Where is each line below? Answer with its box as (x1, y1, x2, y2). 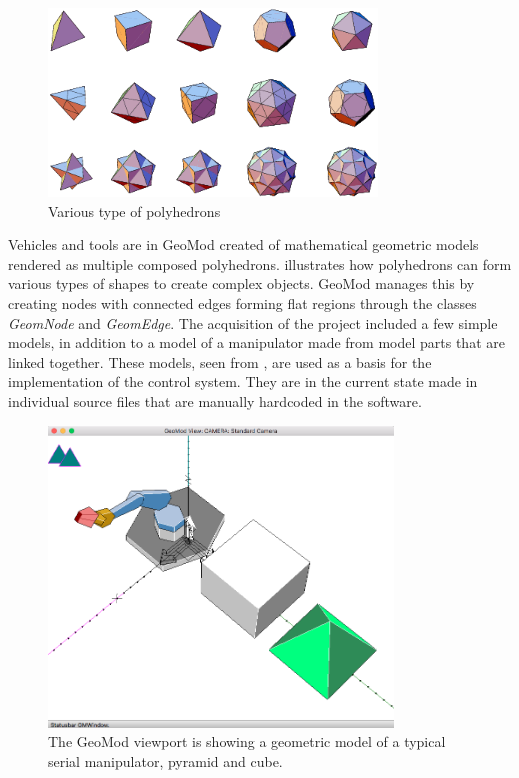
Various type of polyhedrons (48, 200, 221, 221)
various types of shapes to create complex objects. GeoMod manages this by (8, 273, 475, 294)
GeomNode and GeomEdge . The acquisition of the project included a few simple (8, 312, 498, 333)
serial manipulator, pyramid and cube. (48, 751, 283, 772)
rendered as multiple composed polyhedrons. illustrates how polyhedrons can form (8, 253, 512, 274)
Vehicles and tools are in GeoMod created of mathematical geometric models (8, 234, 479, 255)
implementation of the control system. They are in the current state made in (8, 371, 478, 392)
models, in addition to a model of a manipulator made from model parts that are (8, 332, 505, 353)
